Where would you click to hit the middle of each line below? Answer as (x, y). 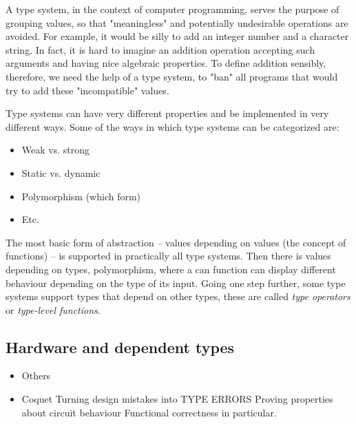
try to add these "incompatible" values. (87, 90)
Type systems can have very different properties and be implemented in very (167, 113)
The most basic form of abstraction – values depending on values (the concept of (176, 242)
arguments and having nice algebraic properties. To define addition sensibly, (166, 63)
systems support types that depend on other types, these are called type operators (178, 296)
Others (36, 375)
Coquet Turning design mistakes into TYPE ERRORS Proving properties (177, 399)
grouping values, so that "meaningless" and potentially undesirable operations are (177, 22)
